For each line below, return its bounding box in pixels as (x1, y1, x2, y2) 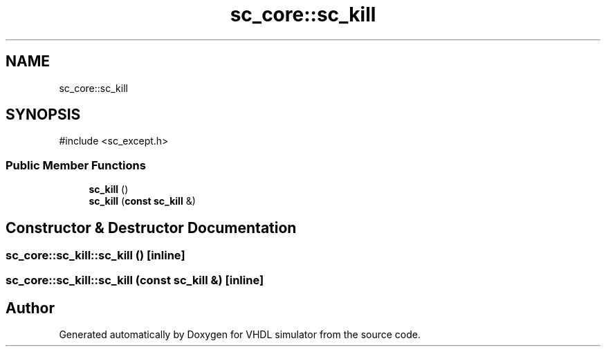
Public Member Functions (6, 158, 146, 172)
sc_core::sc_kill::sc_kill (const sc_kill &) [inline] (6, 273, 264, 288)
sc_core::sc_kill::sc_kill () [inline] (6, 248, 185, 263)
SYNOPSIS (6, 106, 81, 124)
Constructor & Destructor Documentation (6, 219, 297, 237)
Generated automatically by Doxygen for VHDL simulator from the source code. (59, 328, 421, 341)
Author (6, 299, 55, 317)
